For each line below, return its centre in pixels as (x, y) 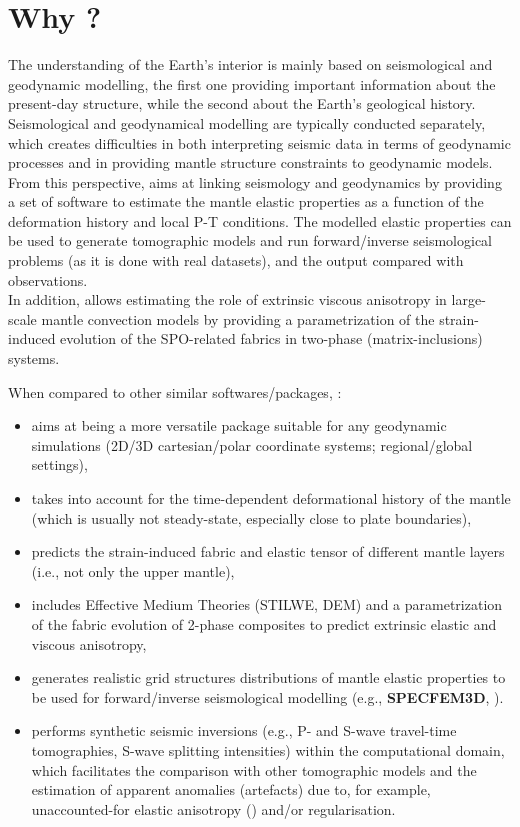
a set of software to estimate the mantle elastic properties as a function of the (246, 201)
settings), (59, 464)
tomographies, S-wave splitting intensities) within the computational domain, (268, 749)
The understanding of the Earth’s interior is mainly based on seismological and (250, 64)
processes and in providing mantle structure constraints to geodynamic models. (250, 162)
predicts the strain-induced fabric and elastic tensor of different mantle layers (268, 551)
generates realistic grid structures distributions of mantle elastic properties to (268, 677)
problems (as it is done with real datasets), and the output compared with (236, 260)
